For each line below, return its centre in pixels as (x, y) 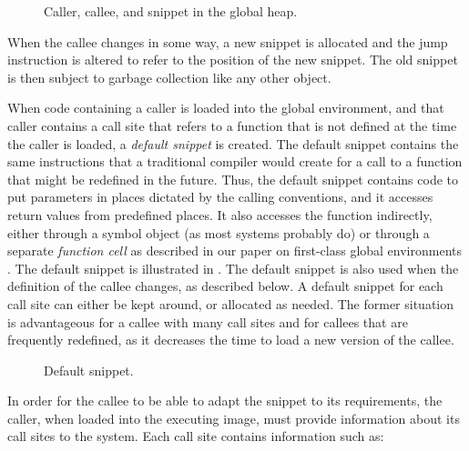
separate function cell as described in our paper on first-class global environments (235, 251)
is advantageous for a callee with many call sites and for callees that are (208, 321)
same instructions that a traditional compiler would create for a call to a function (235, 161)
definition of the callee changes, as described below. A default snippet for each (225, 286)
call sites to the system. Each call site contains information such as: (196, 436)
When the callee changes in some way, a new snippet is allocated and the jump (228, 41)
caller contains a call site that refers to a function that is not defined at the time (232, 125)
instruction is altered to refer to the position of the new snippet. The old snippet (233, 60)
